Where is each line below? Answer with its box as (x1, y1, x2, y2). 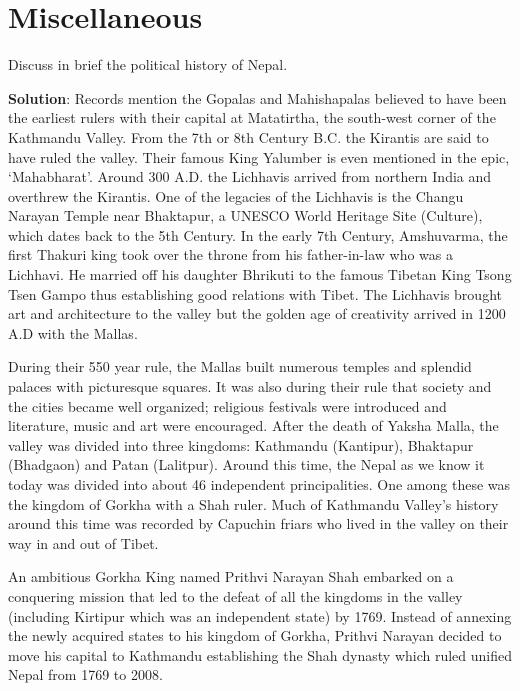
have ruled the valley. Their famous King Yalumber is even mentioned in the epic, (8, 146, 510, 167)
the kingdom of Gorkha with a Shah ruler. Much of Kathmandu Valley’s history (8, 493, 499, 514)
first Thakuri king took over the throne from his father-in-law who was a (8, 244, 453, 265)
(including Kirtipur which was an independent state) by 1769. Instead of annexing (8, 605, 512, 626)
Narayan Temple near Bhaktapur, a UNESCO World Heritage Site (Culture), (8, 205, 483, 226)
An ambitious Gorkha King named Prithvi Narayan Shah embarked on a (8, 566, 454, 587)
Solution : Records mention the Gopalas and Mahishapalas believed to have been (8, 87, 507, 108)
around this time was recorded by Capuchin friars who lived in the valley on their (8, 513, 509, 534)
